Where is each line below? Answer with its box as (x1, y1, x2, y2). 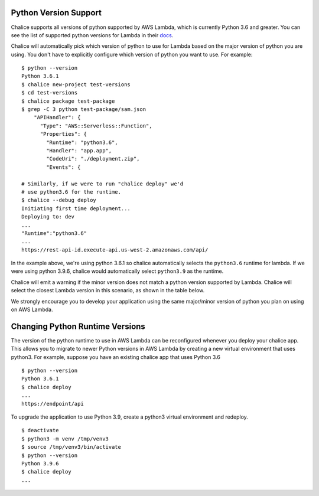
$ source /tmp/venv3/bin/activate (21, 443, 121, 451)
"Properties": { (40, 130, 87, 138)
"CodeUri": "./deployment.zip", (46, 155, 140, 162)
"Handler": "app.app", (46, 147, 112, 154)
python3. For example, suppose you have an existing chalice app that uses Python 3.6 (11, 353, 221, 360)
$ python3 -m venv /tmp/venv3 (21, 435, 109, 442)
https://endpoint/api (21, 400, 84, 407)
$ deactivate (21, 427, 59, 434)
